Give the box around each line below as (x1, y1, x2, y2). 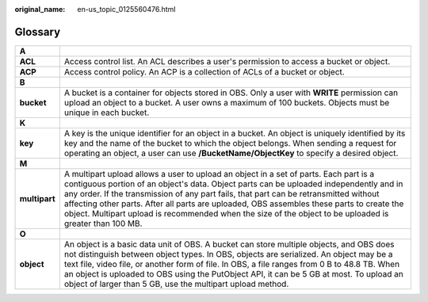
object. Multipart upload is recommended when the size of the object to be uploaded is (63, 208, 389, 219)
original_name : (14, 5, 66, 13)
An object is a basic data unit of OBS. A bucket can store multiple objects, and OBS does (63, 239, 395, 250)
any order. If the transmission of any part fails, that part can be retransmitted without (63, 188, 380, 199)
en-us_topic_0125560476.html (77, 5, 176, 13)
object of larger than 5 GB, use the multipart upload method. (63, 278, 289, 289)
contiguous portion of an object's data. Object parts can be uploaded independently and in (63, 178, 403, 189)
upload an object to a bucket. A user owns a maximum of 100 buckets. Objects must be (63, 97, 390, 108)
